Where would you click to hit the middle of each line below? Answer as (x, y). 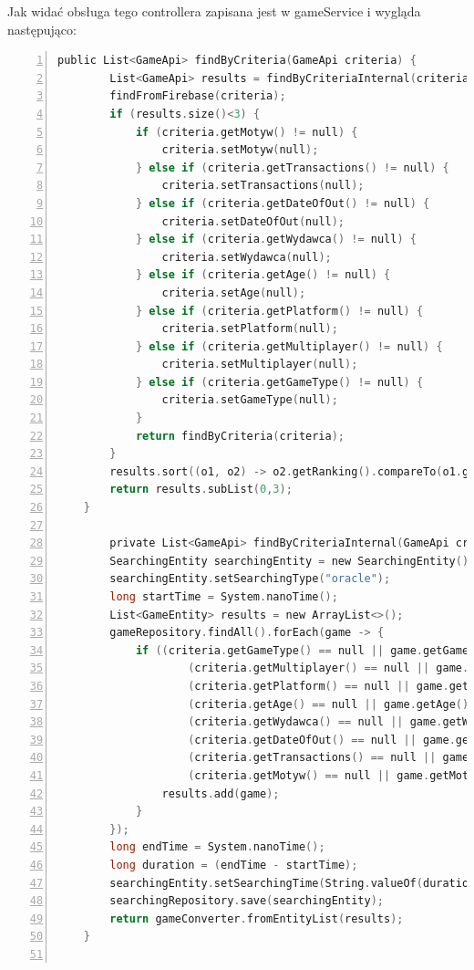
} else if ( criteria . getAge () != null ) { (263, 275)
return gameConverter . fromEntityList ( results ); (257, 918)
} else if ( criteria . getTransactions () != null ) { (292, 167)
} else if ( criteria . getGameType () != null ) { (279, 382)
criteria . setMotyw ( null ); (240, 150)
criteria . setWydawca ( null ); (247, 257)
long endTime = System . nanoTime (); (217, 847)
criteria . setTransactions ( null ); (263, 186)
